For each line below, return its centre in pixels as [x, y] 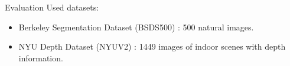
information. [41, 58]
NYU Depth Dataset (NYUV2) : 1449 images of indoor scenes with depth [152, 46]
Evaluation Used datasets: [52, 7]
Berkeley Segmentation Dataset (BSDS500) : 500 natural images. [136, 27]
